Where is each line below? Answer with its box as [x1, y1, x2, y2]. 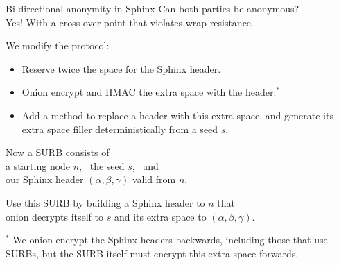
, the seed [79, 158, 125, 173]
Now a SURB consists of [6, 145, 110, 160]
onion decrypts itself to [6, 209, 103, 223]
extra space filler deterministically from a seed [21, 121, 218, 136]
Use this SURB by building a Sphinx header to [6, 195, 205, 210]
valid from [132, 172, 176, 187]
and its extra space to [114, 209, 207, 223]
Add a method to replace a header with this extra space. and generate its [21, 108, 333, 122]
